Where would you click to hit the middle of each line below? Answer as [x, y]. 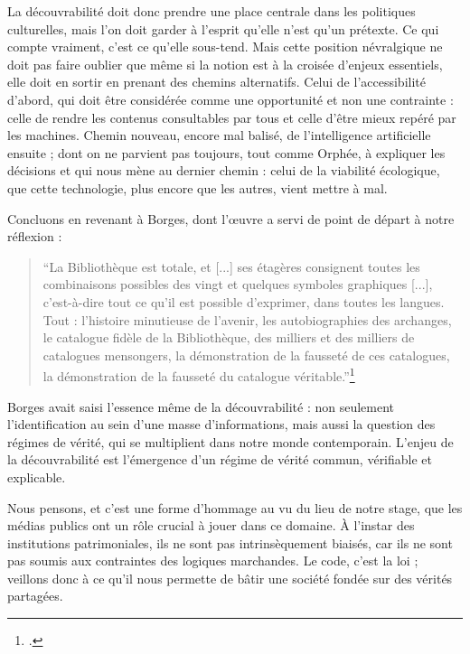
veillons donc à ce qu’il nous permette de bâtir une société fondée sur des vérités [230, 578]
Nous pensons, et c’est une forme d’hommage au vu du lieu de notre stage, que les [235, 507]
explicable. [37, 476]
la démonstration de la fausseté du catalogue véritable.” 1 [199, 374]
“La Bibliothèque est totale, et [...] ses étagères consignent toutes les [231, 266]
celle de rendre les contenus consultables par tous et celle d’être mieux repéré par [232, 117]
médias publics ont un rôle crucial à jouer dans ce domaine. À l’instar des [211, 525]
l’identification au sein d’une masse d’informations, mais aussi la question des [221, 424]
